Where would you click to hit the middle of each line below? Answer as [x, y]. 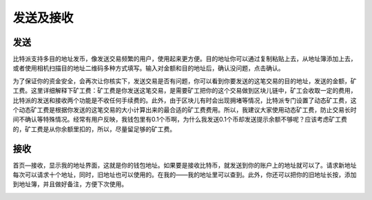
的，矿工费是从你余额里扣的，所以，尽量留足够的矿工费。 [94, 129]
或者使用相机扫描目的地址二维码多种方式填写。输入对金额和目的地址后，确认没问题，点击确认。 [148, 68]
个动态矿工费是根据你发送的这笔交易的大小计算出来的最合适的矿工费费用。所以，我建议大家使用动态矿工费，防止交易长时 [185, 110]
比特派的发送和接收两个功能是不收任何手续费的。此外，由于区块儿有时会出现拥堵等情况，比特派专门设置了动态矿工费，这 [185, 100]
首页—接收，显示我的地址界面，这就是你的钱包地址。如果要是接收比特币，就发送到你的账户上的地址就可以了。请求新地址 [185, 165]
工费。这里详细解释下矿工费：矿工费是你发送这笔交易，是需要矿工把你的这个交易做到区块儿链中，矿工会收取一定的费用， [185, 91]
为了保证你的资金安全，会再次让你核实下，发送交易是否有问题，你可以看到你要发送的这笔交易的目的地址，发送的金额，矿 [185, 81]
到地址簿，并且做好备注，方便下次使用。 [70, 184]
